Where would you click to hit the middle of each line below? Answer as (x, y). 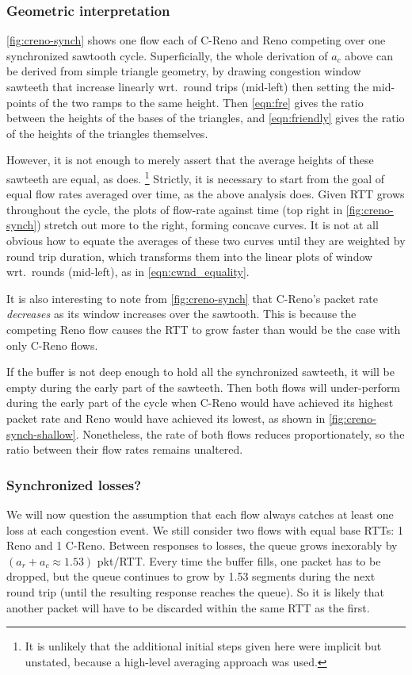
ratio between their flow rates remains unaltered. (125, 449)
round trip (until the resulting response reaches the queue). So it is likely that (195, 591)
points (21, 102)
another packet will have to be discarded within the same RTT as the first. (188, 607)
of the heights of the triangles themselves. (107, 133)
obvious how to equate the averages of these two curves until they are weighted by (206, 240)
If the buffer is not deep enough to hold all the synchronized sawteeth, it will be (200, 372)
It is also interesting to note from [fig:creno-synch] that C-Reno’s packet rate (192, 298)
